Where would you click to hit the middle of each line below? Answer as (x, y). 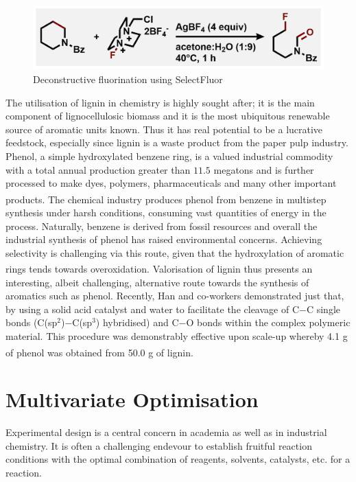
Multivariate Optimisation (132, 399)
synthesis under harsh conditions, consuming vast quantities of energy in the (166, 213)
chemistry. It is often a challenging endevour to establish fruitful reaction (159, 445)
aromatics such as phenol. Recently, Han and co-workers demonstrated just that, (175, 296)
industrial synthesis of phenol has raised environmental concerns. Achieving (164, 239)
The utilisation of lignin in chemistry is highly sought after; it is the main (160, 102)
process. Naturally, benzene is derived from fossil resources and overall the (162, 226)
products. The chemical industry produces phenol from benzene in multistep (166, 199)
